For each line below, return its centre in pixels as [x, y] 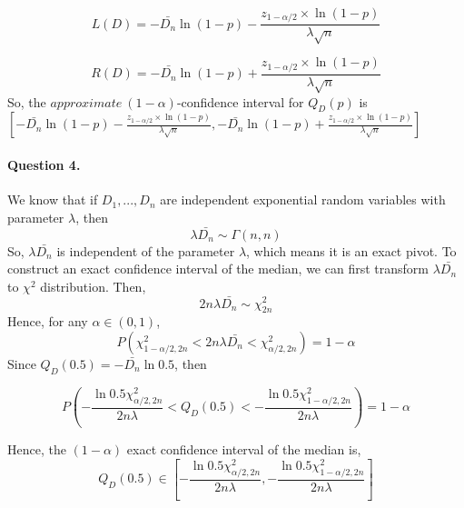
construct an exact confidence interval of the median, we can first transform [218, 269]
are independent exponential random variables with [303, 199]
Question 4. [44, 164]
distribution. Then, [93, 286]
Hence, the [37, 449]
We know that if [53, 199]
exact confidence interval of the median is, [244, 449]
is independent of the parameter [146, 250]
